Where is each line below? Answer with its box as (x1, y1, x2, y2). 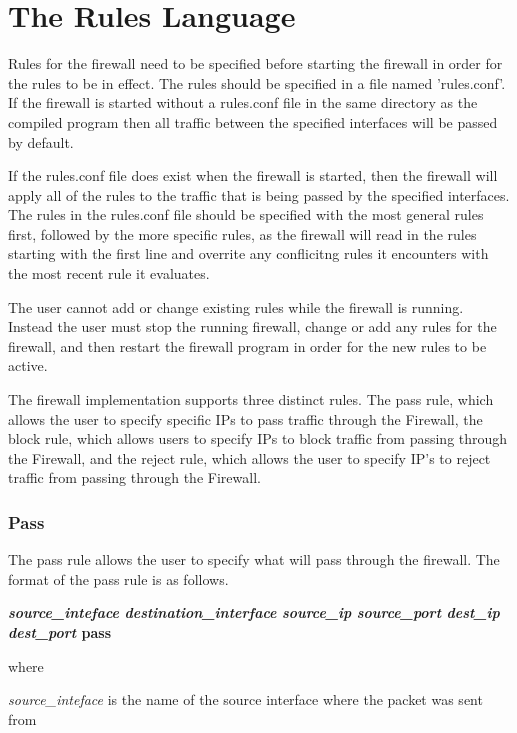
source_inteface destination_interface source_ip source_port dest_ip (8, 602, 500, 623)
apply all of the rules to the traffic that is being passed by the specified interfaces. (8, 184, 510, 205)
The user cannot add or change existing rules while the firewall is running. (8, 296, 464, 317)
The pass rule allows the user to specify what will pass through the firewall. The (8, 549, 500, 570)
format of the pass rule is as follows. (8, 568, 229, 589)
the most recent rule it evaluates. (8, 263, 210, 284)
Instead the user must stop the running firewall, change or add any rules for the (8, 316, 497, 337)
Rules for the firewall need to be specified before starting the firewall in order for (8, 53, 503, 74)
